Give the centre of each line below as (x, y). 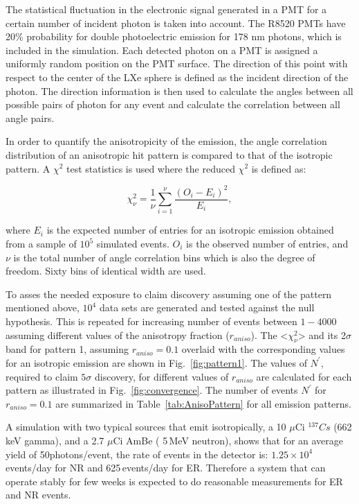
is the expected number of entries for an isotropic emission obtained (190, 230)
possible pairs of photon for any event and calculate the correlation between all (173, 104)
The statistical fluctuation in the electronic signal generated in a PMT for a (166, 9)
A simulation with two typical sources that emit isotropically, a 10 (146, 427)
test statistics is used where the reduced (151, 168)
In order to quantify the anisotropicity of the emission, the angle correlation (166, 141)
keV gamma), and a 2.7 (55, 440)
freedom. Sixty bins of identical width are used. (106, 271)
